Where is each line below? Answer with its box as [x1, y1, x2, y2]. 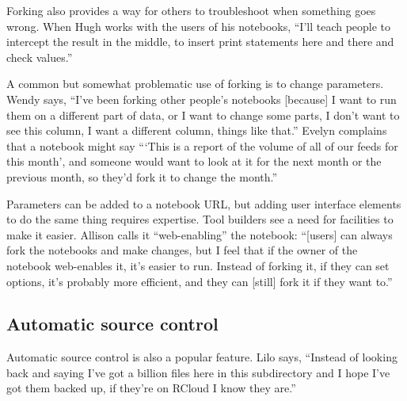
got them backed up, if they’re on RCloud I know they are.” [6, 380, 296, 396]
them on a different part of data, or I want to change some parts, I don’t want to [6, 106, 400, 123]
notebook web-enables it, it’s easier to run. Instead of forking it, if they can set [6, 257, 390, 273]
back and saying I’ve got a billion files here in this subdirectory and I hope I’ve [6, 364, 390, 380]
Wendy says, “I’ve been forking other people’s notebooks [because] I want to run [6, 90, 397, 107]
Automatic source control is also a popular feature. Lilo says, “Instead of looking [6, 349, 397, 365]
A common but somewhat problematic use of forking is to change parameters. [6, 75, 384, 92]
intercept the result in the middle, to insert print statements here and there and [6, 33, 394, 50]
